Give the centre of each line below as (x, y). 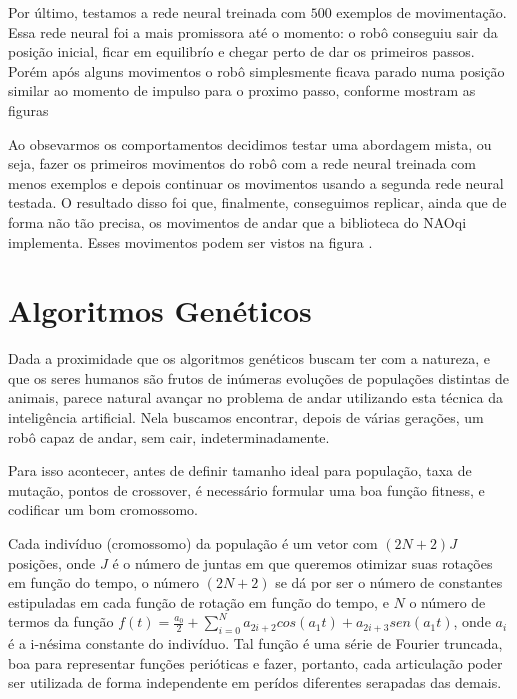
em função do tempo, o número (103, 582)
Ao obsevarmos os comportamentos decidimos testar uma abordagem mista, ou (250, 143)
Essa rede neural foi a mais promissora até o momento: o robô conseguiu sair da (253, 31)
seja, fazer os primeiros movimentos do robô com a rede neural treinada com (242, 163)
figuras (28, 109)
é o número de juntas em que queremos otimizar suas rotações (302, 562)
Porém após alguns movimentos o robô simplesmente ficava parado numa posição (256, 70)
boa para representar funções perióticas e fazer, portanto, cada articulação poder (255, 662)
